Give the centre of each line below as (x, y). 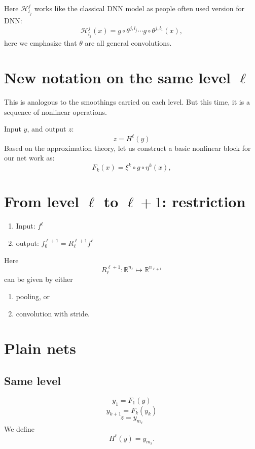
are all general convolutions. (128, 42)
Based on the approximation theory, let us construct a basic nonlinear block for (128, 148)
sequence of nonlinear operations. (56, 111)
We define (19, 428)
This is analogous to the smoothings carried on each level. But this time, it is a (127, 102)
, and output (47, 129)
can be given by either (39, 279)
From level (42, 201)
